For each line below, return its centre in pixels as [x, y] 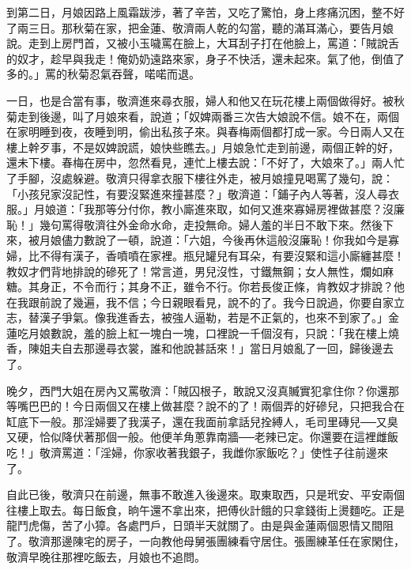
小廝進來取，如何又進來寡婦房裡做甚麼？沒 [283, 209]
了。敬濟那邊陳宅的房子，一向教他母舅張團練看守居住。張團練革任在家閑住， [205, 541]
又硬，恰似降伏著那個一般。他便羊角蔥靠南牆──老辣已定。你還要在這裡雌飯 [202, 437]
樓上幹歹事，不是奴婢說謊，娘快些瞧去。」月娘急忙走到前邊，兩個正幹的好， [203, 147]
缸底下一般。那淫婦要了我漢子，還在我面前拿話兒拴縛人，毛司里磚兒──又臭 [202, 421]
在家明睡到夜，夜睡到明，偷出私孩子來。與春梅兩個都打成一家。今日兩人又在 [205, 132]
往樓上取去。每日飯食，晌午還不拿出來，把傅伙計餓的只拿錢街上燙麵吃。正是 [205, 510]
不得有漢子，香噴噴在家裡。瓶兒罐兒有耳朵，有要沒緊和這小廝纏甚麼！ [222, 255]
